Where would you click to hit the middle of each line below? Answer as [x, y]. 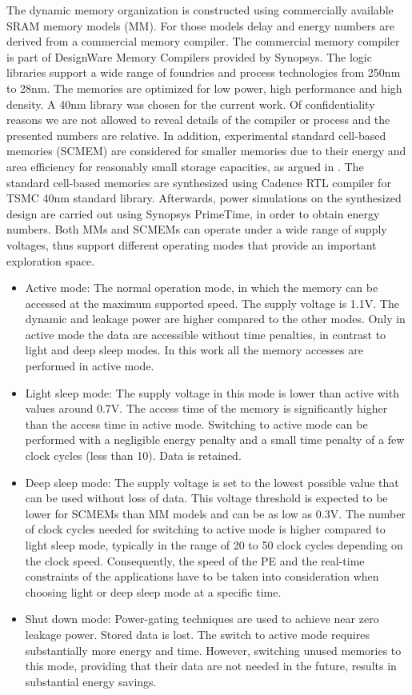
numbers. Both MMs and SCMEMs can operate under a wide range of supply [197, 229]
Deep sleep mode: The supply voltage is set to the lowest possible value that [212, 482]
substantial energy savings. [91, 681]
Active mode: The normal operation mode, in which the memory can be [202, 288]
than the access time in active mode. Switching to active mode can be [196, 423]
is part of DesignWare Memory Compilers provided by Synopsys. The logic [189, 56]
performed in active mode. [90, 366]
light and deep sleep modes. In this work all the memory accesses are [194, 350]
